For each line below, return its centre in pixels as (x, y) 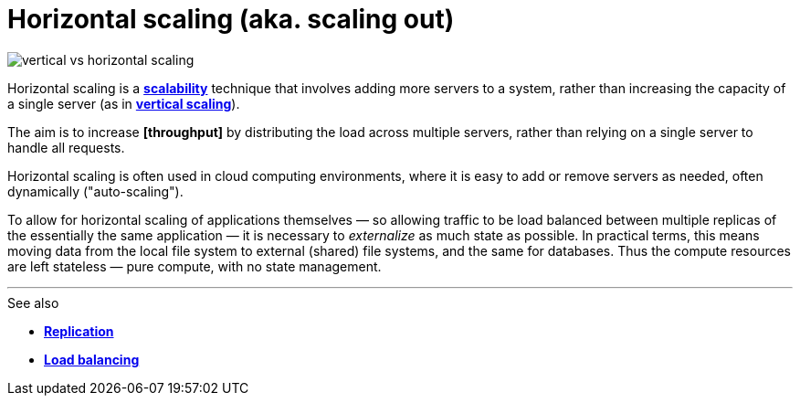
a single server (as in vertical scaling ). (124, 103)
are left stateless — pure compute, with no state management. (195, 266)
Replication (79, 331)
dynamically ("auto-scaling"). (95, 191)
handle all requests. (66, 147)
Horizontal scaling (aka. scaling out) (231, 19)
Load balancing (92, 359)
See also (33, 302)
